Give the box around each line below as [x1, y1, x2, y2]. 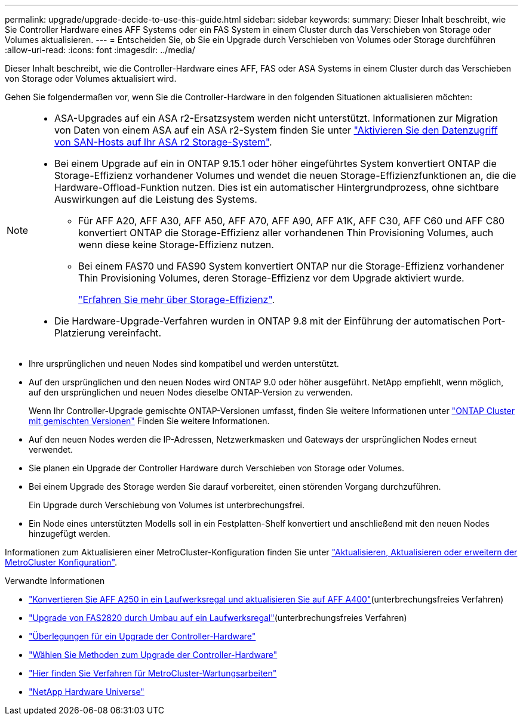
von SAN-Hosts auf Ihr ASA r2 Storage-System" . [54, 136, 272, 148]
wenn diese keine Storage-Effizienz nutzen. [78, 239, 274, 251]
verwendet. [29, 444, 73, 455]
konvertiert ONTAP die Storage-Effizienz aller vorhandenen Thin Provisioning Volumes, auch [78, 227, 494, 239]
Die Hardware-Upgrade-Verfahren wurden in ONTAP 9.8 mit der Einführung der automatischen [54, 315, 480, 327]
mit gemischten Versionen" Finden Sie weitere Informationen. [29, 416, 270, 426]
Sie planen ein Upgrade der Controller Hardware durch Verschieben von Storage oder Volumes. [29, 463, 405, 473]
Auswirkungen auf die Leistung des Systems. [54, 193, 257, 205]
